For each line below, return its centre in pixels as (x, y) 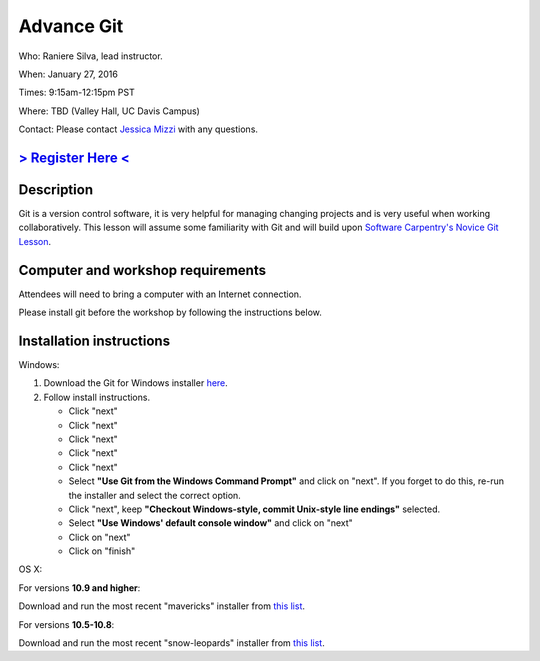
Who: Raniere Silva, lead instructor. (91, 56)
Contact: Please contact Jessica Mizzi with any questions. (138, 129)
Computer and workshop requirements (142, 270)
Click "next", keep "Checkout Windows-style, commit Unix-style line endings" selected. (254, 509)
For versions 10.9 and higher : (79, 587)
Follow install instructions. (96, 397)
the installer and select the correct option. (155, 495)
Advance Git (71, 26)
